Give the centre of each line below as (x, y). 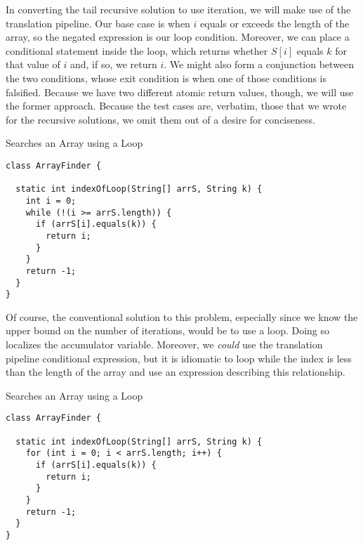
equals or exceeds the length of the (275, 23)
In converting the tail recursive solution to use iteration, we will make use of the (178, 9)
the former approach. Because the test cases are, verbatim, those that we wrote (176, 106)
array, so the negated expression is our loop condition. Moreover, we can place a (178, 37)
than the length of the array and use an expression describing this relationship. (176, 372)
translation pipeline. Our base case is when (98, 23)
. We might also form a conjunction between (259, 64)
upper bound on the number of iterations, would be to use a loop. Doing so (168, 330)
